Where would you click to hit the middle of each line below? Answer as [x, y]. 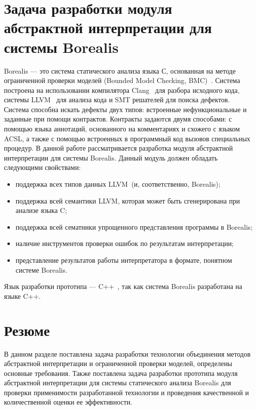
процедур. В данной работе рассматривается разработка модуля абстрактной [119, 148]
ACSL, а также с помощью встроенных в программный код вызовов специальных [127, 138]
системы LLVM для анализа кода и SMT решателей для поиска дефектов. [117, 100]
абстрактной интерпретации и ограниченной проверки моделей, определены [118, 363]
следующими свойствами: [42, 167]
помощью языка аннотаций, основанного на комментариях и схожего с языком [122, 129]
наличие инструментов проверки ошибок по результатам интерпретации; [125, 243]
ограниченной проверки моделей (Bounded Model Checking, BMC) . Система [122, 80]
